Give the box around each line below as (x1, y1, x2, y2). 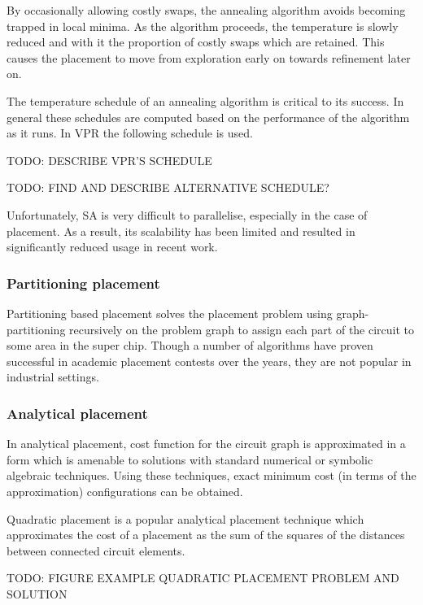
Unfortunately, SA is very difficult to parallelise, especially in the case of (7, 206, 368, 223)
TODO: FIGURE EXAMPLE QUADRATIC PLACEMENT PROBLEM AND (7, 569, 399, 586)
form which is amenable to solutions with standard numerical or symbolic (7, 450, 373, 468)
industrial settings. (7, 368, 99, 385)
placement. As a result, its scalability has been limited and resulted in (7, 222, 355, 239)
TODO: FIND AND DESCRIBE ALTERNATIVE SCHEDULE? (7, 179, 329, 196)
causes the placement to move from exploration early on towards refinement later (7, 49, 411, 66)
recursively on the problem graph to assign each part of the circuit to (69, 320, 415, 337)
